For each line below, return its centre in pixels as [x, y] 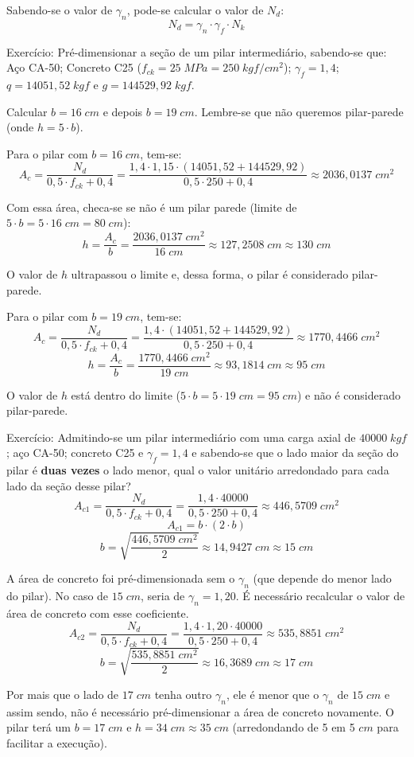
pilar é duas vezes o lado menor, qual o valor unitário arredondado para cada [198, 470]
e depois [123, 111]
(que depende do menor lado [322, 578]
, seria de [163, 596]
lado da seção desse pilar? [69, 485]
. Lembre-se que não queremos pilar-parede [299, 111]
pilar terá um [39, 727]
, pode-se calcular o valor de [195, 10]
